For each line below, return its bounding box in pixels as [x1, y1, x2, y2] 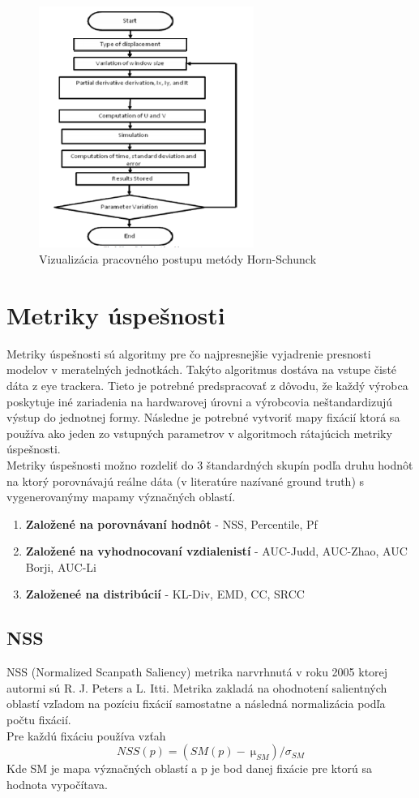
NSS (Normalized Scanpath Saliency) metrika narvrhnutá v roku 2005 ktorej [6, 663, 388, 680]
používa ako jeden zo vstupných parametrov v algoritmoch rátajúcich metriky [6, 424, 392, 441]
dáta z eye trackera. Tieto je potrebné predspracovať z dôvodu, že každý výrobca [6, 376, 408, 393]
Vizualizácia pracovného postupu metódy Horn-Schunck [39, 251, 317, 268]
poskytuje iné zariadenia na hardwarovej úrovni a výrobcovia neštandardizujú [6, 393, 393, 410]
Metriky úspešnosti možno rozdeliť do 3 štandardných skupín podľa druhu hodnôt [6, 456, 413, 473]
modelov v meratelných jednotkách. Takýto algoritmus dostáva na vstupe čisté [6, 361, 397, 378]
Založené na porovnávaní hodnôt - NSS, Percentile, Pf [25, 515, 318, 532]
